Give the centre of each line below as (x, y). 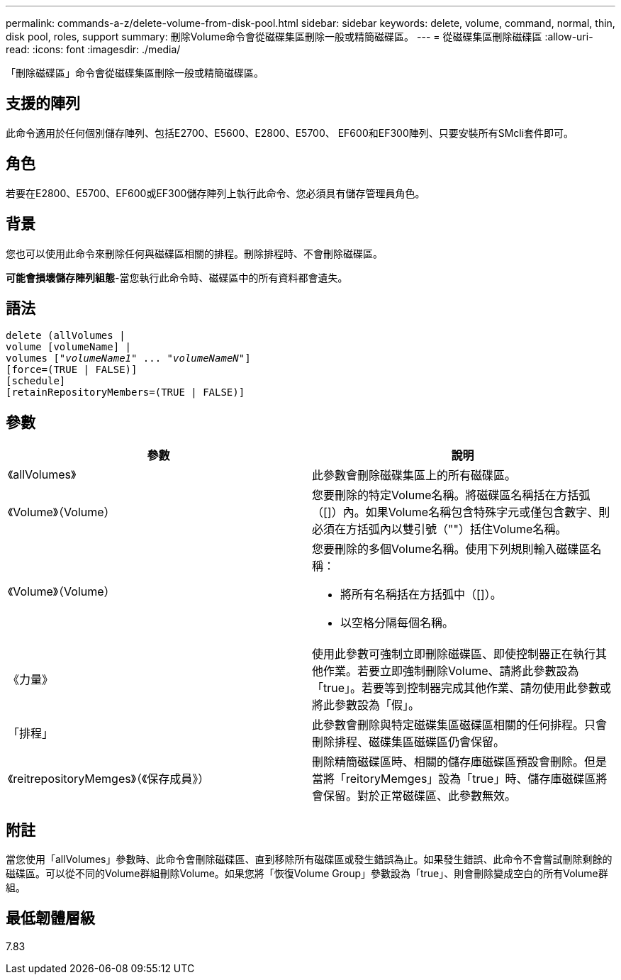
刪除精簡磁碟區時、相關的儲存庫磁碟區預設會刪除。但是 (460, 762)
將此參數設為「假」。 (366, 705)
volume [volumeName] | (69, 347)
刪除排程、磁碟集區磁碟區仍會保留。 (409, 742)
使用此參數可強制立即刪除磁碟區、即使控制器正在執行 (454, 654)
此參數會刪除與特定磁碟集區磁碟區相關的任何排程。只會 (460, 725)
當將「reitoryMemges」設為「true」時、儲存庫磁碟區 (454, 779)
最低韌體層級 (50, 918)
